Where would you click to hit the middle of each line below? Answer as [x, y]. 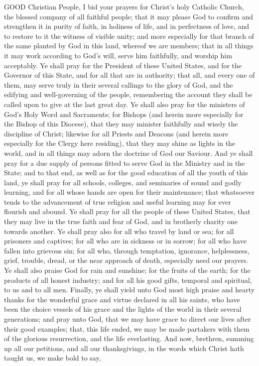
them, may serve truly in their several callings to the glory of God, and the [119, 84]
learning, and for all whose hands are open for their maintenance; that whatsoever [129, 192]
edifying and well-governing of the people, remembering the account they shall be [128, 94]
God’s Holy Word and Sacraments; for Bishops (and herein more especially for [124, 114]
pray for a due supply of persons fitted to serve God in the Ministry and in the [125, 163]
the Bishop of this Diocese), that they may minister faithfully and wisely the [121, 124]
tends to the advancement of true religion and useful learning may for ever [118, 201]
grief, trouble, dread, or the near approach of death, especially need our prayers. [126, 260]
